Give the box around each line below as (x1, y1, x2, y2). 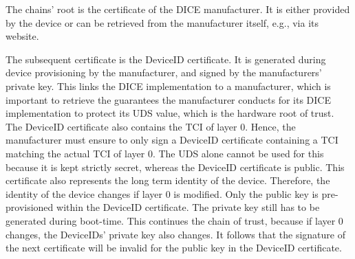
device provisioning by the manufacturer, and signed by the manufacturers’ (6, 65, 322, 80)
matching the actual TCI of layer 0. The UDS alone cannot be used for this (6, 146, 324, 160)
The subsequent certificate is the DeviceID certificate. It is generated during (6, 52, 326, 66)
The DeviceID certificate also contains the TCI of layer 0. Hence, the (6, 119, 296, 133)
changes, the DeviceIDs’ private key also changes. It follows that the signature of (6, 227, 345, 241)
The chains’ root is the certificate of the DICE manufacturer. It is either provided (6, 2, 350, 16)
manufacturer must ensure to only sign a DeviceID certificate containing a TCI (6, 133, 338, 147)
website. (6, 29, 39, 43)
